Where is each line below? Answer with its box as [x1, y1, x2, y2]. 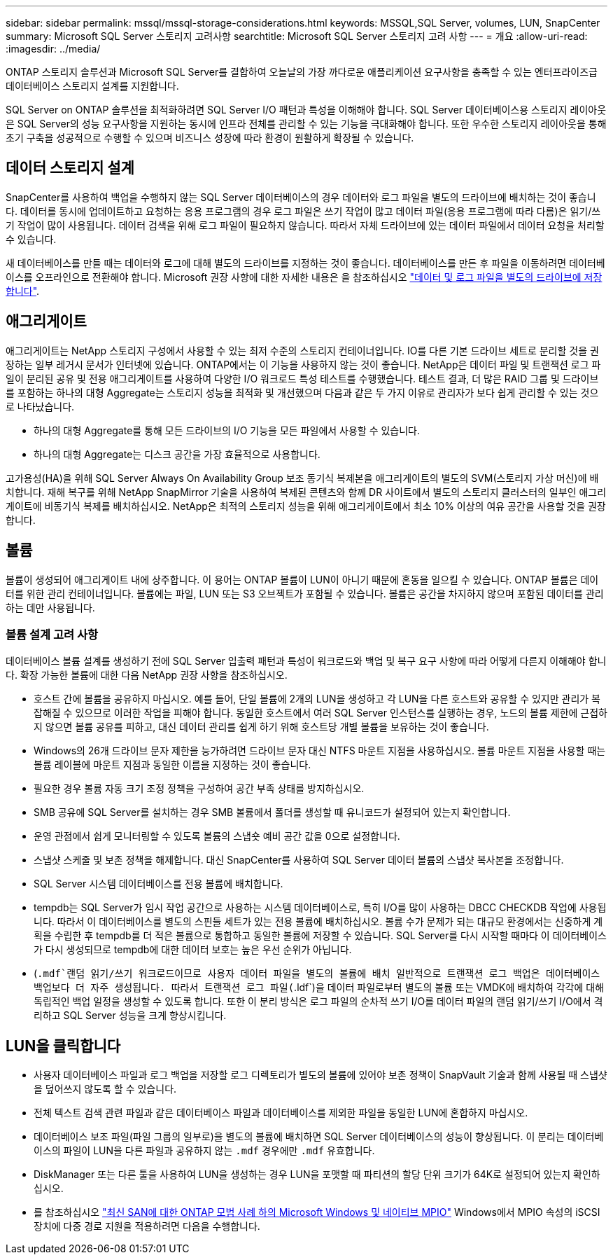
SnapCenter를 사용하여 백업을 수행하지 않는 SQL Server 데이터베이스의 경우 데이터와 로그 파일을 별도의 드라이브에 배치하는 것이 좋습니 [6, 191, 596, 203]
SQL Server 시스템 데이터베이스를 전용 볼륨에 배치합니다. [34, 878, 283, 890]
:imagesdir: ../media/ [6, 43, 101, 55]
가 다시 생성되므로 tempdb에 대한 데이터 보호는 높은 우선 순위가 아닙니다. [34, 943, 352, 956]
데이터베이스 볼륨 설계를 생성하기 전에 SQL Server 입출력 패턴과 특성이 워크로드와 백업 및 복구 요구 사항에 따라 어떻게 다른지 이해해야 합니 [6, 655, 607, 667]
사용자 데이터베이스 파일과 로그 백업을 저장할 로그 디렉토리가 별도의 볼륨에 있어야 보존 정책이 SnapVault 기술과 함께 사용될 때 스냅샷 [34, 1069, 607, 1081]
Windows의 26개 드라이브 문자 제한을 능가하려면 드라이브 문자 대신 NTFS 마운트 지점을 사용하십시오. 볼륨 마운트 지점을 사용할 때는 [34, 745, 606, 757]
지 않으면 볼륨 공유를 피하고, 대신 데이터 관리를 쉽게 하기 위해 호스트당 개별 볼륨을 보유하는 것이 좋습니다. [34, 721, 489, 733]
